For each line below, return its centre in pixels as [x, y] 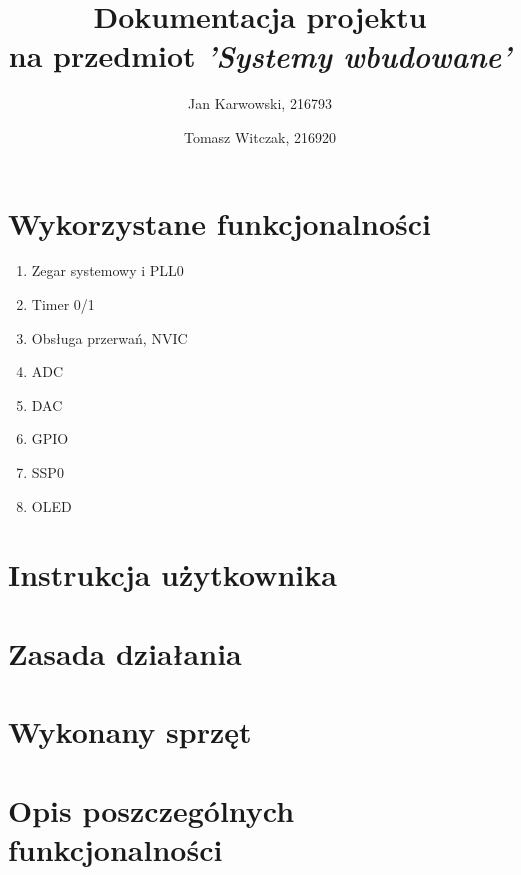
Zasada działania [125, 652]
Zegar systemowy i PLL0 [107, 270]
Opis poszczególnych [151, 809]
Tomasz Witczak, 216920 [260, 136]
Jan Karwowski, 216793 [260, 103]
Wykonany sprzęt [130, 731]
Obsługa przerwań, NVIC [109, 337]
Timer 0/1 [63, 304]
